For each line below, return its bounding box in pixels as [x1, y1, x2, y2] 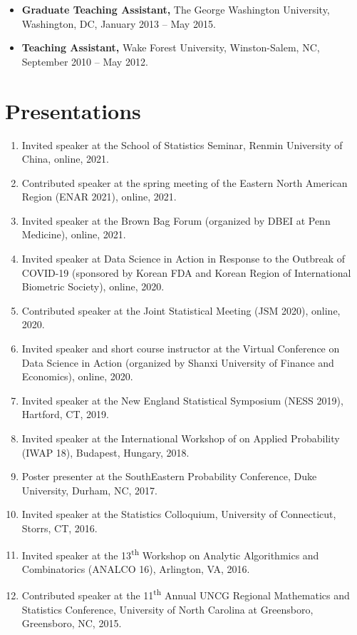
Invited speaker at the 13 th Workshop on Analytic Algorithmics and [21, 545, 319, 562]
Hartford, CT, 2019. [21, 407, 110, 422]
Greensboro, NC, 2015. [21, 616, 122, 631]
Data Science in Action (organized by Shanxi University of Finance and [21, 355, 334, 370]
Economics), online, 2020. [21, 369, 133, 384]
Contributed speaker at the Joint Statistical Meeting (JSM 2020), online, [21, 303, 341, 317]
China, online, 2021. [21, 151, 109, 166]
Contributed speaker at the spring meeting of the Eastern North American [21, 175, 348, 190]
